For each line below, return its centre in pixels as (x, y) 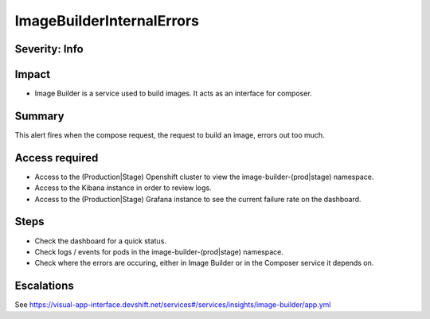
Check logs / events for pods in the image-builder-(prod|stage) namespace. (159, 251)
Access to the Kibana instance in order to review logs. (123, 188)
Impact (33, 74)
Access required (57, 158)
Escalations (45, 286)
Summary (39, 116)
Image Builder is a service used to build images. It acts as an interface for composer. (173, 93)
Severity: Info (49, 49)
